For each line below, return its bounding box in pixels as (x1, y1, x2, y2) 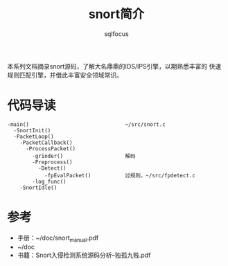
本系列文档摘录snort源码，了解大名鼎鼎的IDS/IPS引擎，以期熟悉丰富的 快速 (7, 62, 222, 70)
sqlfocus (103, 29, 130, 38)
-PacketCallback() (19, 139, 73, 146)
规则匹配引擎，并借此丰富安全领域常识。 (7, 71, 123, 79)
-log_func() (32, 178, 67, 185)
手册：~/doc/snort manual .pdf (17, 233, 99, 243)
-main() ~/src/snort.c (7, 121, 166, 128)
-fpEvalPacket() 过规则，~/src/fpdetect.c (44, 172, 196, 179)
